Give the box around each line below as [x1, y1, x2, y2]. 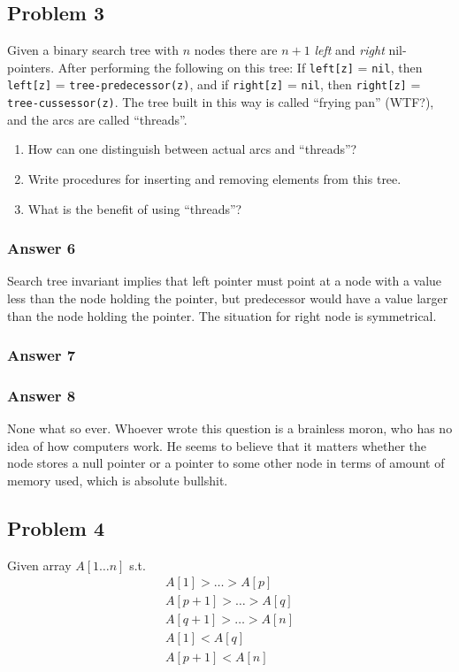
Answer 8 [7, 384, 76, 406]
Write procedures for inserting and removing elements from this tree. [27, 169, 402, 187]
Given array [7, 555, 72, 574]
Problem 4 [7, 514, 104, 541]
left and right [314, 41, 385, 59]
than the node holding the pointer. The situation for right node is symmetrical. [7, 306, 437, 325]
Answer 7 [7, 344, 76, 366]
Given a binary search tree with [7, 41, 179, 59]
